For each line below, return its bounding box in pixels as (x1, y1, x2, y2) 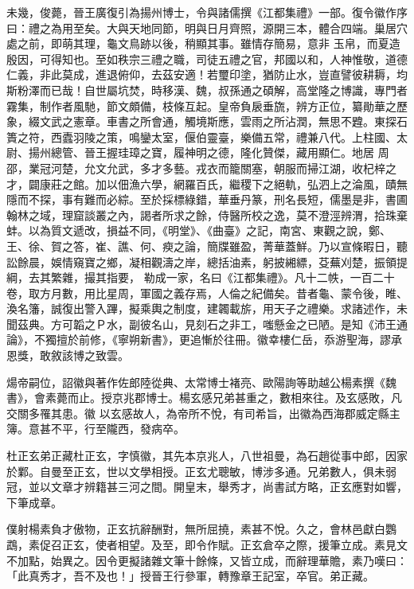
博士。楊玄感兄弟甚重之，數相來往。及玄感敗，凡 (145, 389, 402, 406)
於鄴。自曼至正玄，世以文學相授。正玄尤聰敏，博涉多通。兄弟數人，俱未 (6, 462, 385, 479)
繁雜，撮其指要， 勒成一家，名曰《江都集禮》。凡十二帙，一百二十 (50, 269, 395, 286)
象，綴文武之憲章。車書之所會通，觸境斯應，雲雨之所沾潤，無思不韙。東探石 (6, 113, 408, 130)
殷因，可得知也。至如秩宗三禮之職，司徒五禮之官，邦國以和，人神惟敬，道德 (6, 50, 408, 67)
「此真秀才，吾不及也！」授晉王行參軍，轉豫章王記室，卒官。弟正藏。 (6, 568, 374, 584)
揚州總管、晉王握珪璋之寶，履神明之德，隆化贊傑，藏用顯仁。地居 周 (28, 144, 389, 161)
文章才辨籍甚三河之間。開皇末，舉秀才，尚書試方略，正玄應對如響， (50, 478, 408, 495)
